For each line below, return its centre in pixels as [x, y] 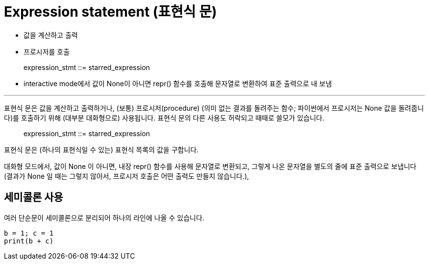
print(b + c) [29, 241]
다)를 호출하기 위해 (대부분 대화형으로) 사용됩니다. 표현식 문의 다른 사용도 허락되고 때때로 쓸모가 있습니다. [164, 118]
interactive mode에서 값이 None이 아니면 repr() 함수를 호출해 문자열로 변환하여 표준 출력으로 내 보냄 [178, 83]
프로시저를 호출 [47, 51]
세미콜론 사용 [34, 197]
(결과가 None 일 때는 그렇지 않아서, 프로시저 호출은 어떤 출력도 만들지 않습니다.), [127, 176]
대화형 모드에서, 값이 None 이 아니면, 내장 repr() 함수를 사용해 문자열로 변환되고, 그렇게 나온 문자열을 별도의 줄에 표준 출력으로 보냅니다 [210, 166]
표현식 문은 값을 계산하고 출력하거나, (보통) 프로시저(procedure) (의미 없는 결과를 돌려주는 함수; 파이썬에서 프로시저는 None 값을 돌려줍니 [214, 108]
